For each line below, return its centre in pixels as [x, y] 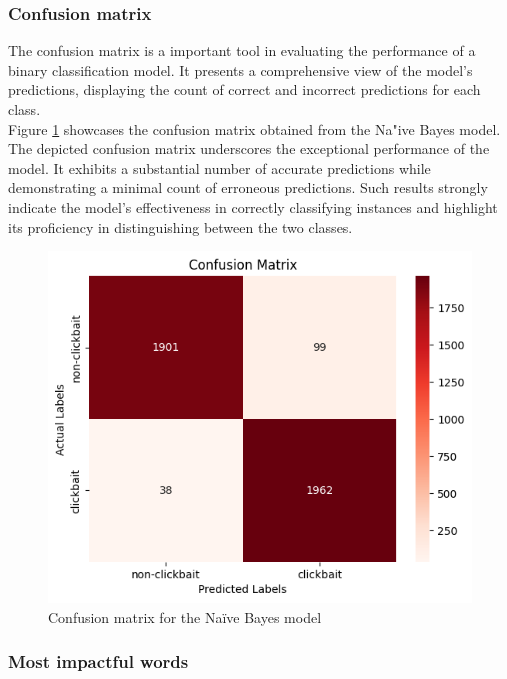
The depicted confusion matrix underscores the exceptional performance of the [249, 148]
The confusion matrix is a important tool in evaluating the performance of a [242, 50]
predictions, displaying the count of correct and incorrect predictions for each [244, 89]
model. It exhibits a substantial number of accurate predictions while [219, 167]
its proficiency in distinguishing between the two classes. [180, 226]
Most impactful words [98, 661]
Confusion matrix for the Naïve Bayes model [185, 616]
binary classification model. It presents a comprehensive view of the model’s [240, 69]
